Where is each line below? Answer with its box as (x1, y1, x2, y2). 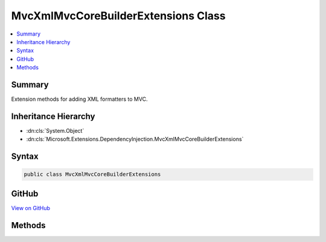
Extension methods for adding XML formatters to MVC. (11, 95, 148, 103)
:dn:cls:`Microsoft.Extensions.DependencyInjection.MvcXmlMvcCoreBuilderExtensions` (26, 136, 244, 143)
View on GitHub (11, 204, 51, 211)
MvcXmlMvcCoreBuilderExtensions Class (11, 9, 226, 22)
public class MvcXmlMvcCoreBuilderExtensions (24, 171, 161, 178)
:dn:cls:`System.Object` (26, 127, 85, 134)
